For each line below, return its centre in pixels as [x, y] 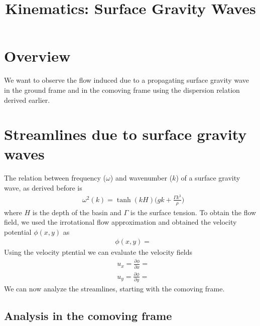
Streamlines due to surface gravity [125, 134]
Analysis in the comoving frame [88, 316]
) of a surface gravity [208, 178]
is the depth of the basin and [77, 212]
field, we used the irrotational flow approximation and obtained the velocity [120, 222]
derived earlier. [27, 100]
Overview [37, 56]
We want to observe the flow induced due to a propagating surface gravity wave [126, 80]
